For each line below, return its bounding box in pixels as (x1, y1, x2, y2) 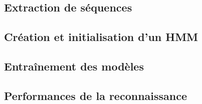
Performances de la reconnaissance (4, 87, 187, 103)
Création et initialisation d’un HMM (4, 29, 198, 44)
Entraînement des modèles (4, 58, 144, 73)
